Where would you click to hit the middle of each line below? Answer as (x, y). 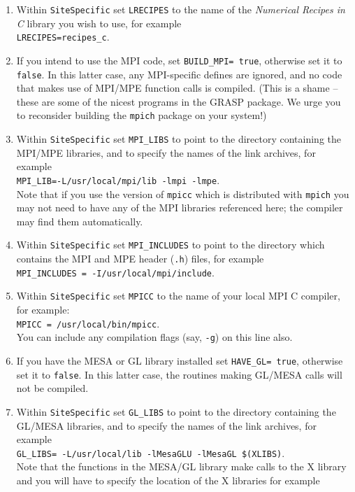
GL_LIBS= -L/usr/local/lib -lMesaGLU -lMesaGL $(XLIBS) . (151, 452)
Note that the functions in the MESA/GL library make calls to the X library (181, 466)
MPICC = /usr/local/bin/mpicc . (88, 323)
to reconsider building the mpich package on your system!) (142, 115)
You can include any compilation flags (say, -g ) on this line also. (154, 337)
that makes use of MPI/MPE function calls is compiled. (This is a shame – (177, 88)
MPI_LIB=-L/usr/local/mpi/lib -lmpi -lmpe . (118, 180)
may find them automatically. (80, 221)
